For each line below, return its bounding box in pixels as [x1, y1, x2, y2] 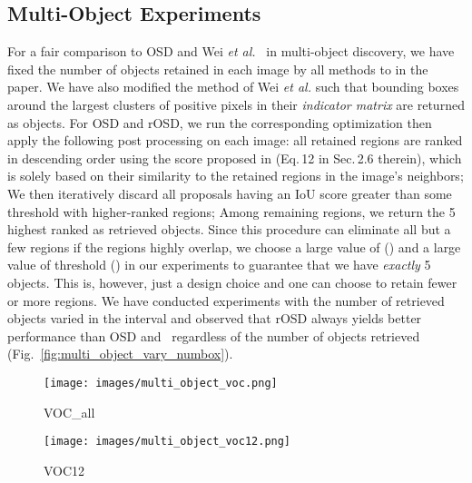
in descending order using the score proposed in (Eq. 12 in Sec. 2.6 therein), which [7, 148, 462, 167]
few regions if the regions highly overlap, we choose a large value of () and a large [7, 237, 461, 256]
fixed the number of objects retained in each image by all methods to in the [7, 59, 428, 78]
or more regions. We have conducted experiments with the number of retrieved [7, 291, 445, 310]
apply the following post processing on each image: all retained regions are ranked [7, 131, 463, 150]
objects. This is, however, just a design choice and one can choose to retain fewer [7, 272, 457, 291]
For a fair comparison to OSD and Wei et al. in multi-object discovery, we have [7, 42, 455, 61]
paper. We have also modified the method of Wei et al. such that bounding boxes [7, 77, 459, 96]
